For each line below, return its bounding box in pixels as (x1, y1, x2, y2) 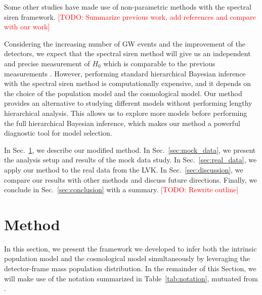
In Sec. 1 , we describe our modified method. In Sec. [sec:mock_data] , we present (4, 144, 256, 155)
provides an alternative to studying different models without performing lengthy (4, 98, 252, 108)
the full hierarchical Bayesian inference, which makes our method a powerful (4, 117, 240, 128)
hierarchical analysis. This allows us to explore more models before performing (4, 107, 247, 118)
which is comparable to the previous (103, 58, 215, 68)
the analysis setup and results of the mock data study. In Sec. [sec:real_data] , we (4, 154, 257, 165)
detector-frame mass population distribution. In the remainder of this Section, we (4, 263, 256, 273)
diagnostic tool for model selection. (4, 128, 112, 138)
